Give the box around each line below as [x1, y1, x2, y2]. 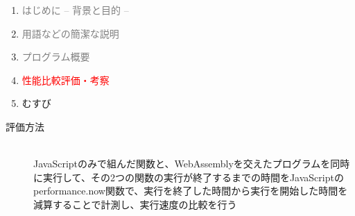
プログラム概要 [21, 49, 90, 64]
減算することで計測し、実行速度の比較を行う [33, 197, 237, 211]
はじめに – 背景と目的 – [21, 3, 129, 17]
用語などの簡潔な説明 [21, 26, 119, 40]
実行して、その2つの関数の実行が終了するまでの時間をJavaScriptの [42, 169, 344, 184]
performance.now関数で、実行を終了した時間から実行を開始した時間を [33, 183, 348, 198]
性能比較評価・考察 [21, 72, 110, 87]
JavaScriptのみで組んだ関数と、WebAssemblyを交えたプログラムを [33, 156, 331, 171]
